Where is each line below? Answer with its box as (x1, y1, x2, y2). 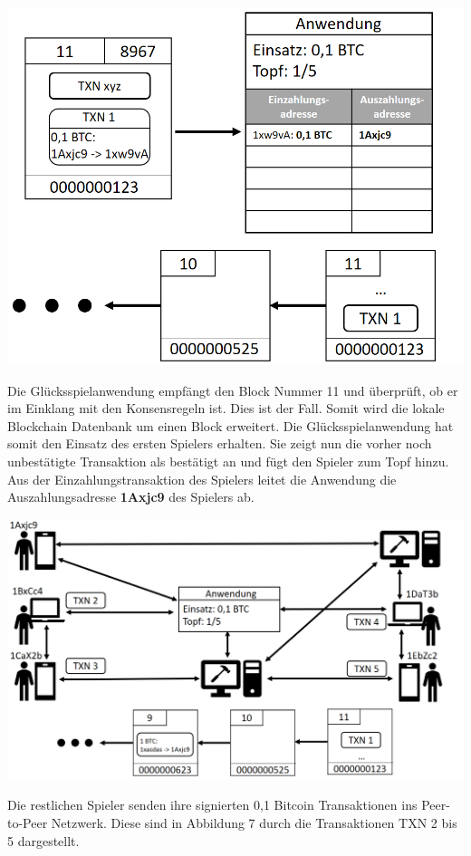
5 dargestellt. (7, 831, 80, 850)
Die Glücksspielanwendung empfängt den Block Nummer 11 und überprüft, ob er (7, 380, 458, 399)
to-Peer (7, 813, 48, 832)
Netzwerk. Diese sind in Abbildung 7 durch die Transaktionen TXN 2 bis (51, 813, 457, 832)
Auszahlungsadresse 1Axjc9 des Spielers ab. (7, 487, 255, 506)
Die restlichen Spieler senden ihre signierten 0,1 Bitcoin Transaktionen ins (7, 795, 418, 814)
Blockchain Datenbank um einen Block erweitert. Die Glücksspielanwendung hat (7, 416, 454, 435)
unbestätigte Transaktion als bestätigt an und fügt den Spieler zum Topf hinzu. (7, 452, 449, 471)
